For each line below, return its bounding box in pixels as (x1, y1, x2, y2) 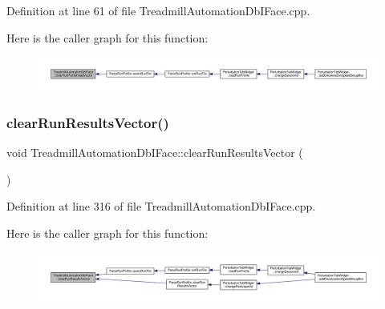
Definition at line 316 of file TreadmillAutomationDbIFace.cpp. (6, 198, 316, 215)
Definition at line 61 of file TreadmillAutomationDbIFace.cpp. (6, 2, 310, 18)
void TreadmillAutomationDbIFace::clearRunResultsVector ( (6, 144, 303, 161)
